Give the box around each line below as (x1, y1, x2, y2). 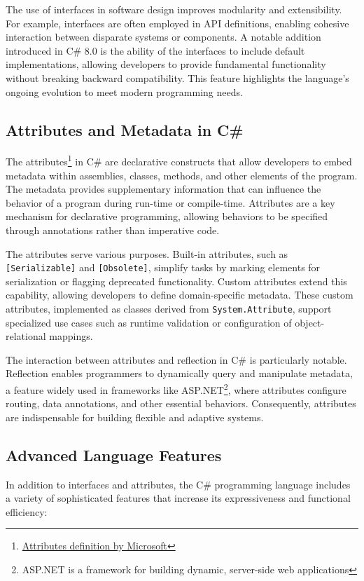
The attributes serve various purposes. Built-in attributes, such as (6, 246, 288, 261)
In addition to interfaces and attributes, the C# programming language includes (6, 477, 351, 491)
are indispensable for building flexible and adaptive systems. (6, 409, 264, 424)
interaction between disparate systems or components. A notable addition (6, 29, 321, 44)
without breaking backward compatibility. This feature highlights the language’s (6, 70, 349, 85)
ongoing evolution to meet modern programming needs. (6, 84, 243, 99)
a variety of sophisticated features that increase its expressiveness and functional (6, 491, 351, 505)
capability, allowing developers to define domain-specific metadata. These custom (6, 287, 353, 302)
